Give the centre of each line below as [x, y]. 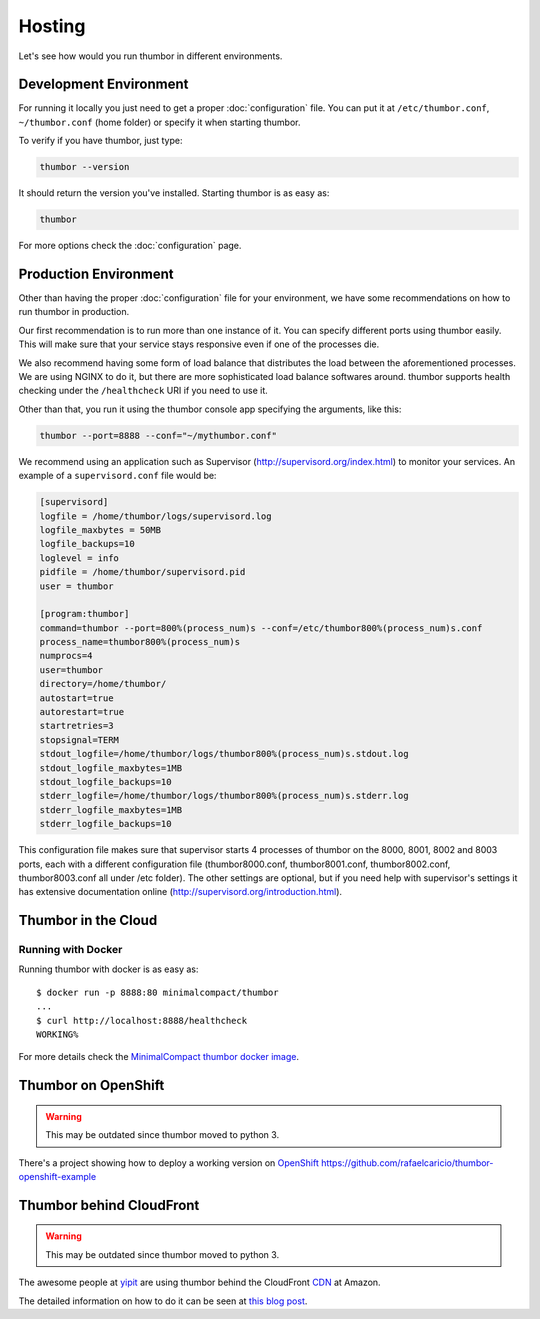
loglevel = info [79, 558]
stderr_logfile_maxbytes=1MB [111, 809]
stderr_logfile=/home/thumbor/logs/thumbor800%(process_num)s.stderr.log [224, 796]
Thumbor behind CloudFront [109, 1205]
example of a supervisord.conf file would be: [117, 476]
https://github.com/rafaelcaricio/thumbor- [407, 1162]
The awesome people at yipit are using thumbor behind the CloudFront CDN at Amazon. [199, 1282]
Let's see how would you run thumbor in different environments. [150, 56]
